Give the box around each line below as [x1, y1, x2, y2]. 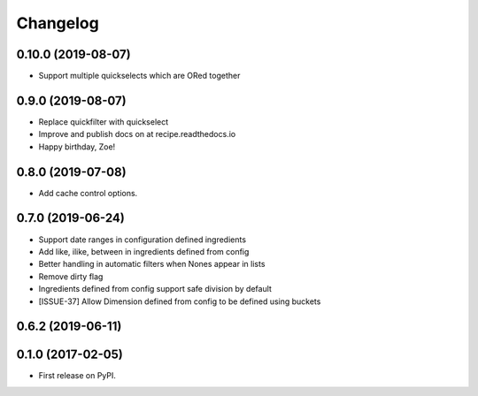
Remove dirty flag [38, 270, 104, 282]
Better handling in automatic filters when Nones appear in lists [38, 259, 266, 270]
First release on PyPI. [38, 370, 117, 381]
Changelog [16, 13, 99, 33]
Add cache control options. [38, 187, 138, 198]
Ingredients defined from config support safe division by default [38, 284, 272, 294]
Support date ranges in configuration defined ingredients [38, 234, 247, 245]
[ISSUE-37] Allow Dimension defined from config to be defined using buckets [38, 296, 321, 307]
